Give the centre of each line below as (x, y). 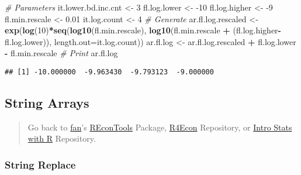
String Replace (40, 164)
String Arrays (47, 103)
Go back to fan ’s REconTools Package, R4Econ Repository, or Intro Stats (160, 127)
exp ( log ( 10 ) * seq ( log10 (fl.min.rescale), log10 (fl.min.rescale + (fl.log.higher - (143, 30)
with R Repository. (62, 138)
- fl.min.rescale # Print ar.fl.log (61, 53)
